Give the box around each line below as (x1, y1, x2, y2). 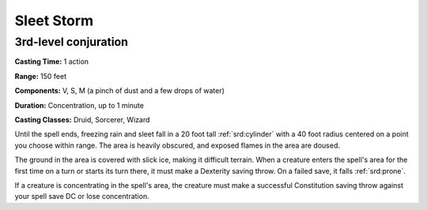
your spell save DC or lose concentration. (14, 192, 149, 201)
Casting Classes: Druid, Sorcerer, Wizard (14, 114, 150, 124)
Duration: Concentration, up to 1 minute (14, 100, 144, 110)
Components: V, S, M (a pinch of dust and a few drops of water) (14, 86, 225, 96)
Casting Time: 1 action (14, 57, 89, 66)
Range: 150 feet (14, 71, 67, 81)
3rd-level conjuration (14, 35, 128, 49)
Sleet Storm (14, 12, 94, 29)
